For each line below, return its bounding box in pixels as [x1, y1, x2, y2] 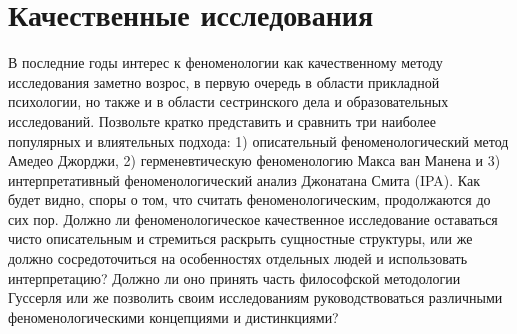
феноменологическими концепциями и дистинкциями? [8, 306, 339, 327]
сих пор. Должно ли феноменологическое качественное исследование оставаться [8, 208, 498, 229]
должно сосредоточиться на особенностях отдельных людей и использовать [8, 248, 468, 269]
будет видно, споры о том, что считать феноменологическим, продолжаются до [8, 189, 491, 210]
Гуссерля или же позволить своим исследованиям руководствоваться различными [8, 287, 503, 308]
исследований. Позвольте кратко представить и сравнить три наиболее [8, 110, 437, 131]
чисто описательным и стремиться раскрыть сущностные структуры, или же [8, 228, 473, 249]
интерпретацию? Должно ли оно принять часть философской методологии [8, 267, 461, 288]
